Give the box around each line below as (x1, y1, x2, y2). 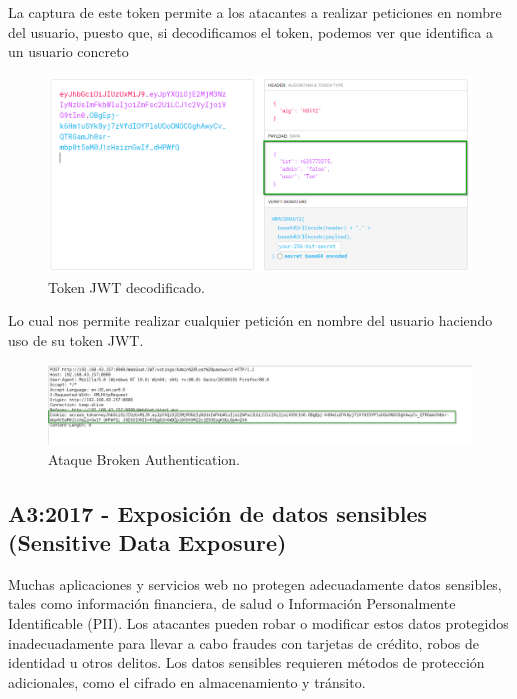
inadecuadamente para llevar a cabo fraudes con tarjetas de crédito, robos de (8, 632, 480, 653)
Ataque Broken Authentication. (48, 448, 240, 469)
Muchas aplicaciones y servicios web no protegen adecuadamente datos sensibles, (8, 573, 502, 594)
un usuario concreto (8, 41, 129, 62)
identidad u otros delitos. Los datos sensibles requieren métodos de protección (8, 652, 485, 673)
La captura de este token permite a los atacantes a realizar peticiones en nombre (8, 2, 502, 22)
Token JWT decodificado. (48, 276, 205, 297)
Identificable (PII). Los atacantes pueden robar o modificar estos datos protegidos (8, 612, 509, 633)
